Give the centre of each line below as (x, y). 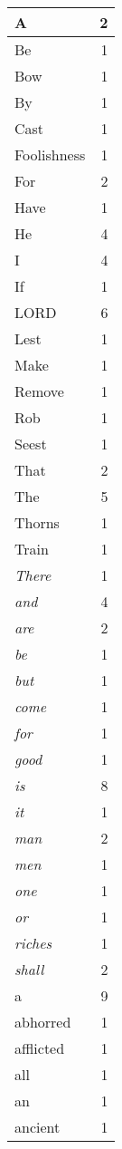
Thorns (37, 522)
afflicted (40, 1048)
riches (33, 943)
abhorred (43, 1022)
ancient (38, 1127)
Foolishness (50, 154)
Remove (39, 391)
